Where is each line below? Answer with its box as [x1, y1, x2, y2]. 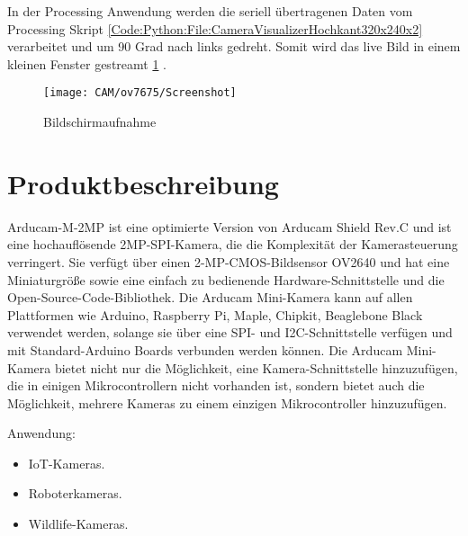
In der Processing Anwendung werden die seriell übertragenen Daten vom [7, 2, 413, 20]
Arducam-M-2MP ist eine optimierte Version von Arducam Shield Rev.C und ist [7, 217, 452, 236]
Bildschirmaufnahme [43, 112, 157, 131]
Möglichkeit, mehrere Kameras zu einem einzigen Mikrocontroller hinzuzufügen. [7, 393, 447, 412]
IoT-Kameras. [28, 453, 105, 472]
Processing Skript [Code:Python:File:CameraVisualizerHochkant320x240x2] [7, 19, 423, 38]
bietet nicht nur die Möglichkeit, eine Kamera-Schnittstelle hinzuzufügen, [54, 358, 458, 377]
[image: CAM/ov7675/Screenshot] [43, 86, 237, 100]
